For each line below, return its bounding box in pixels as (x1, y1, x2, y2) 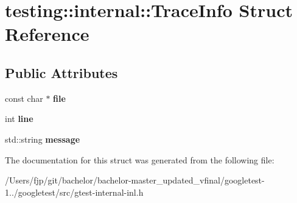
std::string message (5, 132, 80, 145)
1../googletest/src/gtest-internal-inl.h (5, 185, 144, 198)
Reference (5, 21, 89, 46)
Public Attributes (5, 63, 118, 82)
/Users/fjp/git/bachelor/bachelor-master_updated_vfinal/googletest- (5, 174, 265, 187)
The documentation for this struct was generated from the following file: (5, 153, 274, 166)
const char (5, 91, 43, 104)
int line (5, 112, 33, 125)
